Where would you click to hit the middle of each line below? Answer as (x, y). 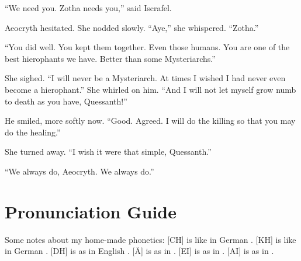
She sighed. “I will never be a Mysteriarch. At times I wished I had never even (145, 78)
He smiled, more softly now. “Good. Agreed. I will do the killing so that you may (150, 121)
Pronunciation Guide (91, 211)
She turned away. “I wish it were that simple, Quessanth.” (108, 152)
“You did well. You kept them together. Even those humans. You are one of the (147, 47)
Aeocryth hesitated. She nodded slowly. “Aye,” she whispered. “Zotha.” (132, 27)
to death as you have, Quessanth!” (66, 101)
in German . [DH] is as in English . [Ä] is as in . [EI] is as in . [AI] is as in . (139, 251)
